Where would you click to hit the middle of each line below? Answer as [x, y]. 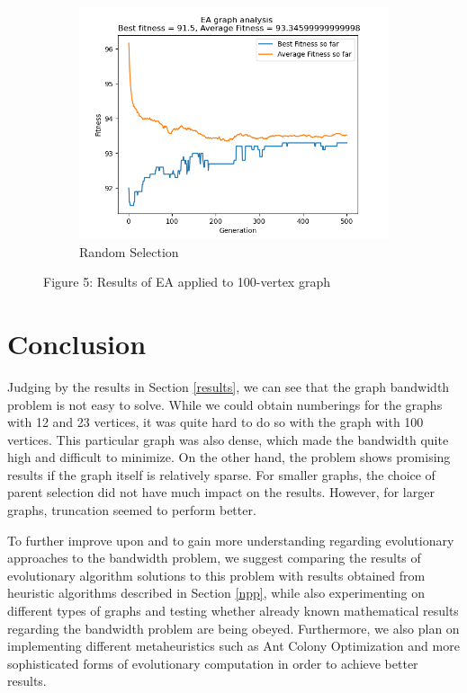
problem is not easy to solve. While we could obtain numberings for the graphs [225, 404]
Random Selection [129, 251]
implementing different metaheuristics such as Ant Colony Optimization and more [233, 646]
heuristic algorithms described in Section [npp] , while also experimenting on [216, 593]
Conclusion [77, 343]
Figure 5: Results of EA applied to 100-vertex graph [187, 282]
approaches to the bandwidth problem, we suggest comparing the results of [214, 558]
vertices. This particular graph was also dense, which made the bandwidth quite [228, 439]
